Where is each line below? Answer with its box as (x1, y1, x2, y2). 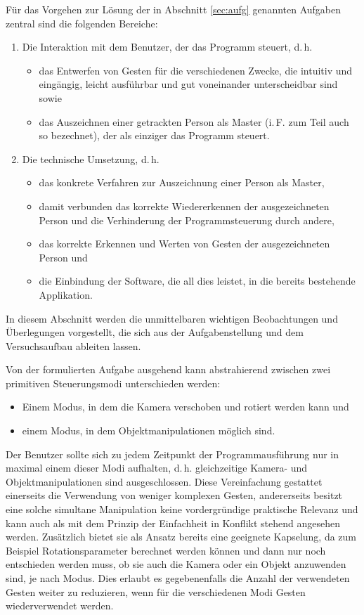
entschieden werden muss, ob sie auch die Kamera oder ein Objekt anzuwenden (6, 557, 346, 571)
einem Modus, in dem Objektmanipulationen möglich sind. (22, 423, 275, 438)
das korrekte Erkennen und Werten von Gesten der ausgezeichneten (39, 236, 330, 251)
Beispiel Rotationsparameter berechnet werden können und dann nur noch (6, 543, 326, 557)
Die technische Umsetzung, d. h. (22, 151, 160, 166)
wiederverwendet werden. (6, 598, 114, 613)
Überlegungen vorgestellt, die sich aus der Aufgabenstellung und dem (6, 325, 304, 339)
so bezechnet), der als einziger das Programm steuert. (39, 128, 270, 143)
